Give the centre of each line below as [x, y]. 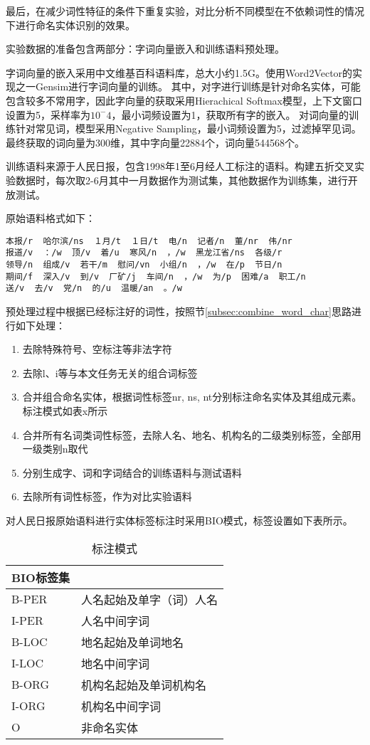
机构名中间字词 [121, 706]
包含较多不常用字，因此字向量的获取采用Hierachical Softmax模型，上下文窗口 [184, 100]
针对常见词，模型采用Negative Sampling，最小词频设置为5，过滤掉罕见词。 [188, 128]
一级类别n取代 [55, 449]
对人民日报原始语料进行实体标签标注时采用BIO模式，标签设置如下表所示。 [179, 520]
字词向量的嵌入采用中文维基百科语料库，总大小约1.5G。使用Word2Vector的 [179, 72]
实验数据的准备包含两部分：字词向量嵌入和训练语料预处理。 [145, 49]
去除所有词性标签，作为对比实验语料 [107, 496]
